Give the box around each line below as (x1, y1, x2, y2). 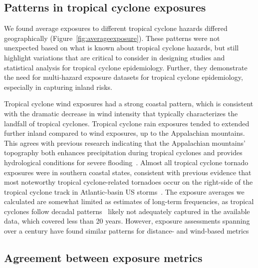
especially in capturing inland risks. (4, 81, 112, 92)
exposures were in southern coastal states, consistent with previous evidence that (4, 167, 252, 177)
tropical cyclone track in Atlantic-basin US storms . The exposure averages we (4, 186, 245, 197)
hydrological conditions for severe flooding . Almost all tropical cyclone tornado (4, 157, 249, 167)
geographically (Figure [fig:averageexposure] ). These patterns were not (4, 32, 220, 43)
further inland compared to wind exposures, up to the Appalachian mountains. (4, 128, 245, 138)
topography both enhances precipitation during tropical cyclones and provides (4, 147, 243, 158)
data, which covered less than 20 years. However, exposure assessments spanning (4, 216, 250, 226)
